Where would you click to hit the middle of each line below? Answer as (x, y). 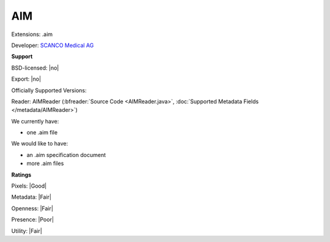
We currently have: (35, 121)
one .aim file (42, 133)
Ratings (21, 175)
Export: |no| (26, 79)
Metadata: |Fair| (31, 197)
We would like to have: (40, 144)
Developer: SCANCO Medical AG (53, 45)
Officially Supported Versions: (49, 90)
